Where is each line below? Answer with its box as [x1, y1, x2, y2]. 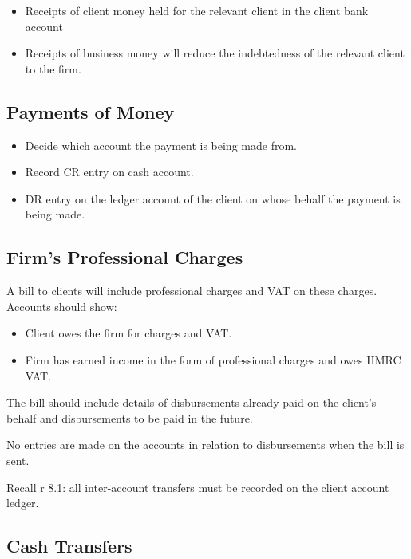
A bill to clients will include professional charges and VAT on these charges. [6, 282, 377, 299]
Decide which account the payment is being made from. [25, 136, 297, 153]
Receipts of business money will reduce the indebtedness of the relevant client [25, 45, 405, 61]
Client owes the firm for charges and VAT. [25, 325, 232, 341]
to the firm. [25, 60, 81, 77]
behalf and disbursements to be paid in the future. [6, 409, 253, 426]
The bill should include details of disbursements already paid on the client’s [6, 394, 377, 411]
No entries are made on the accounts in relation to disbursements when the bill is [6, 436, 405, 453]
